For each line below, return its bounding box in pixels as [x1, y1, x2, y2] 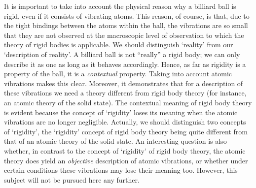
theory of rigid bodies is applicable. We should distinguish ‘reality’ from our [4, 39, 233, 50]
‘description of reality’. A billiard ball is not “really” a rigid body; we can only [4, 49, 240, 59]
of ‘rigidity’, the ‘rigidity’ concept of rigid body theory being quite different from [4, 126, 248, 136]
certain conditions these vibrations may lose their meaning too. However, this [4, 165, 238, 175]
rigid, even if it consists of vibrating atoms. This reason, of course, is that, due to [4, 10, 250, 21]
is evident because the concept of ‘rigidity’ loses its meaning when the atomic [4, 107, 238, 117]
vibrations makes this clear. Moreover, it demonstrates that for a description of [4, 78, 243, 88]
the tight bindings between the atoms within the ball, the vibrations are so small [4, 20, 248, 31]
